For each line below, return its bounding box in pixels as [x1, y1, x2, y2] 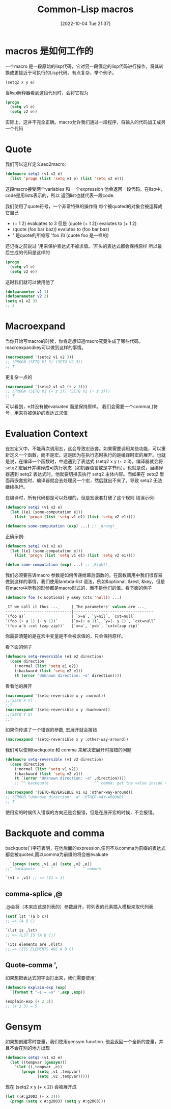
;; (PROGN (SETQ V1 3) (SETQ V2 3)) [5, 359, 83, 364]
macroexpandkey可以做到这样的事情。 [5, 344, 87, 350]
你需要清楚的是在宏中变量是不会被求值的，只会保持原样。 [5, 633, 126, 639]
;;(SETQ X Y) [5, 698, 33, 703]
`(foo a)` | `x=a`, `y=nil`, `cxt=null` [5, 614, 136, 619]
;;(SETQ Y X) [5, 712, 33, 717]
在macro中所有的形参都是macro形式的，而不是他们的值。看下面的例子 [5, 585, 153, 591]
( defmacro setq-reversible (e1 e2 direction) [5, 654, 103, 659]
